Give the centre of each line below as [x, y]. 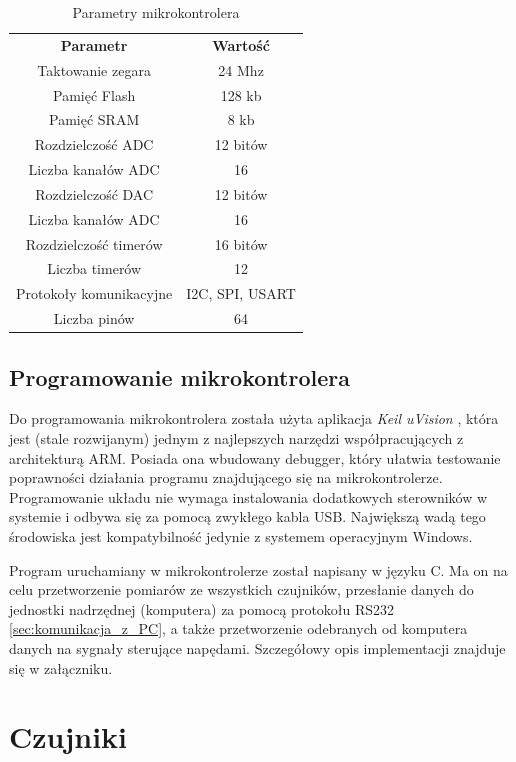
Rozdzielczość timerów [94, 243]
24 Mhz [241, 69]
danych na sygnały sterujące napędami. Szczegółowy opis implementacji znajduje [257, 647]
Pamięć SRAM [94, 119]
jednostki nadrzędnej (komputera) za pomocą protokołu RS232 [202, 608]
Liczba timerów [94, 268]
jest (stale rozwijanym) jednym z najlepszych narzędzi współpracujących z [236, 438]
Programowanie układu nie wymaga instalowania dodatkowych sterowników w [248, 496]
